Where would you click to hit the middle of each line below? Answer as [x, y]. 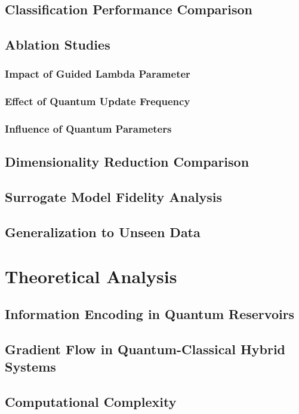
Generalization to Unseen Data [103, 232]
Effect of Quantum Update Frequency [98, 101]
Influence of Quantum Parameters [88, 129]
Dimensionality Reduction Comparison [127, 162]
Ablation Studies [58, 45]
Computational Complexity [91, 402]
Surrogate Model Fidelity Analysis [113, 197]
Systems [30, 367]
